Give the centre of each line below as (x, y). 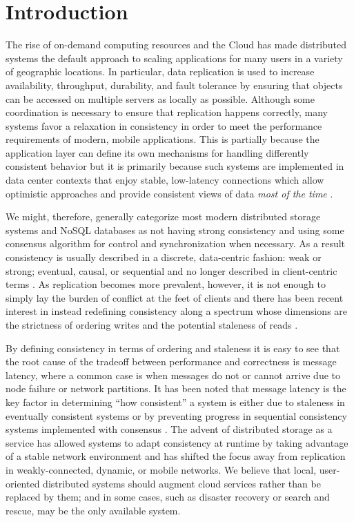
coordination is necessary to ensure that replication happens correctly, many (167, 112)
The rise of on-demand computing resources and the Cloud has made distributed (176, 45)
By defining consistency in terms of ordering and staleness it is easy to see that (173, 348)
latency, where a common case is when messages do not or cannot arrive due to (173, 375)
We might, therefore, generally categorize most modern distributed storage (163, 216)
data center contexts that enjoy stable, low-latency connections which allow (165, 180)
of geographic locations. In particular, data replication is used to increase (160, 71)
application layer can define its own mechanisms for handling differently (157, 152)
